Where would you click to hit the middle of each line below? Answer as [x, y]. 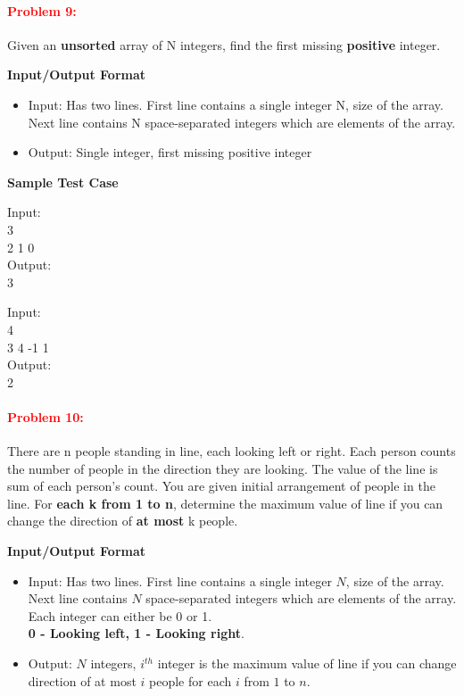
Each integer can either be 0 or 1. [120, 615]
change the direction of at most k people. [123, 521]
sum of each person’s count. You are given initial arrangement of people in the [221, 486]
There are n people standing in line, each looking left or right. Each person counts [232, 451]
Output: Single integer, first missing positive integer [170, 152]
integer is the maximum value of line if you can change [307, 663]
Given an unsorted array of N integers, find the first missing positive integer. [224, 44]
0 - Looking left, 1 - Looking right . [136, 633]
